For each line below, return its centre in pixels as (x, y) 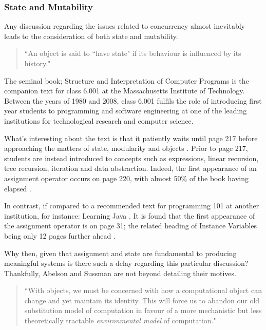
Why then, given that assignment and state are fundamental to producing (120, 253)
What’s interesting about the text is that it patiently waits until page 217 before (131, 138)
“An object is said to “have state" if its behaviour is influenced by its (133, 53)
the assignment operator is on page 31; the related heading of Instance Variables (131, 226)
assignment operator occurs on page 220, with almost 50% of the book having (127, 178)
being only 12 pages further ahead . (60, 235)
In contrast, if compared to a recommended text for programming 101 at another (132, 206)
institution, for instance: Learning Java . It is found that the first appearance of (130, 215)
